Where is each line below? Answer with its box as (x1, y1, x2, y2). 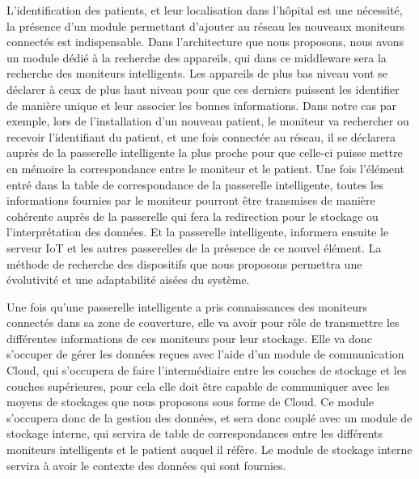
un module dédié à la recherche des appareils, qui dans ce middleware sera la (6, 49, 387, 66)
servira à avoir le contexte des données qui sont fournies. (6, 456, 286, 473)
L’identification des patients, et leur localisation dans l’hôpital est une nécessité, (6, 2, 403, 18)
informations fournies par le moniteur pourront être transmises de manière (6, 192, 375, 209)
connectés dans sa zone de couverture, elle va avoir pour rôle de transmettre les (6, 314, 400, 331)
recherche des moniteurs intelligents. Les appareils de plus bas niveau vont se (6, 65, 388, 82)
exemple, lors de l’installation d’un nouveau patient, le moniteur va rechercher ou (6, 112, 409, 129)
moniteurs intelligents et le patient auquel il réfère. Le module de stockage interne (6, 441, 413, 458)
